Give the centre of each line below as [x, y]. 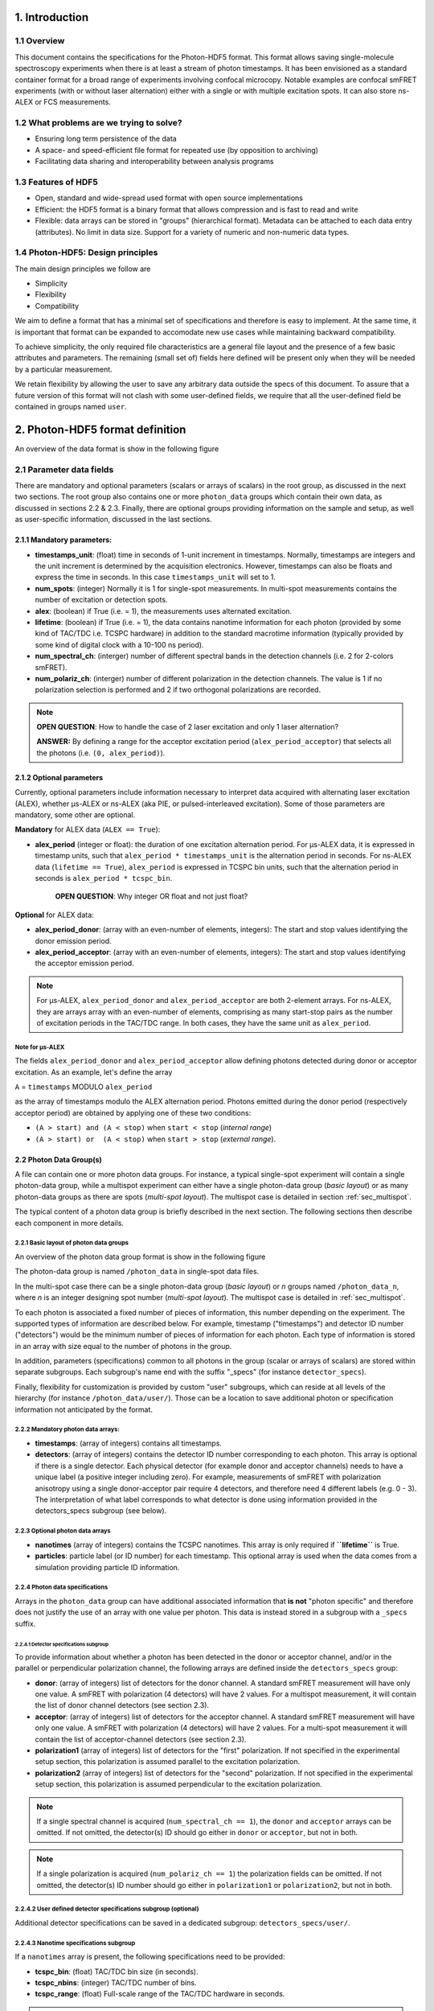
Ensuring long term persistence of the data [106, 139]
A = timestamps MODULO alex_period [84, 1087]
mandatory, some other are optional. [75, 815]
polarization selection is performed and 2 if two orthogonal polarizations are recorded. [178, 690]
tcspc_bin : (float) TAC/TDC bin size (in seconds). [117, 1972]
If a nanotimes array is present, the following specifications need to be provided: [150, 1957]
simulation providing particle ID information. [107, 1567]
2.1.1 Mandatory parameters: [63, 540]
